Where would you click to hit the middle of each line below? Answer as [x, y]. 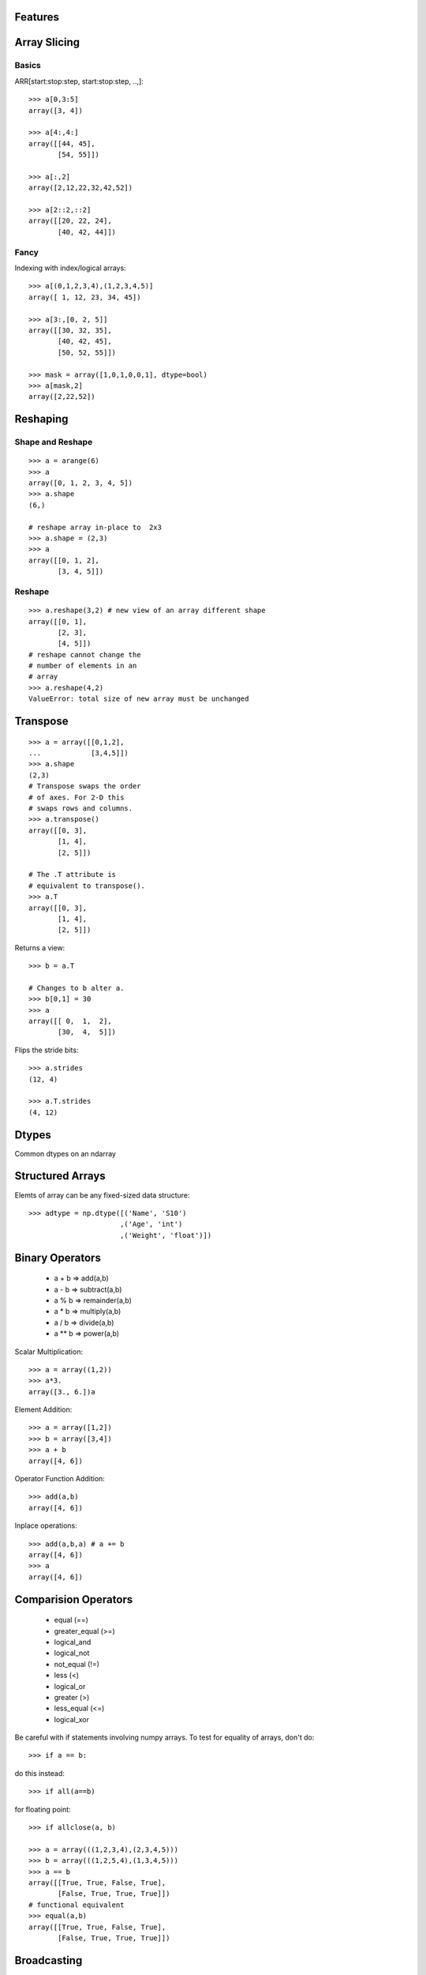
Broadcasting [49, 1960]
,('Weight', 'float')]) [166, 1235]
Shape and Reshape [54, 442]
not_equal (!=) [77, 1664]
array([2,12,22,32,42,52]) [81, 188]
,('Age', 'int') [151, 1224]
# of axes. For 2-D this [77, 797]
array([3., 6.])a [62, 1392]
